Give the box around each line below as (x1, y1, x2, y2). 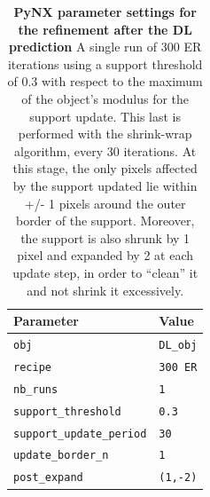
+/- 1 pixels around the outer (24, 193, 186, 212)
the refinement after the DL (18, 20, 192, 38)
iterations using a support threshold (7, 54, 203, 73)
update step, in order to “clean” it (12, 263, 198, 281)
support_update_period (13, 427, 147, 440)
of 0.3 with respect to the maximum (7, 72, 203, 91)
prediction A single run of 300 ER (9, 37, 202, 56)
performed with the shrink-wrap (18, 124, 192, 143)
